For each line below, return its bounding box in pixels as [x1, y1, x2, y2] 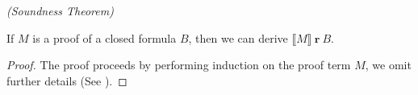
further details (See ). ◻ [6, 72, 127, 89]
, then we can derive [188, 29, 288, 46]
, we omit [365, 56, 412, 73]
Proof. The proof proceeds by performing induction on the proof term [6, 56, 351, 73]
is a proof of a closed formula [32, 29, 177, 46]
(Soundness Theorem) [6, 2, 114, 19]
